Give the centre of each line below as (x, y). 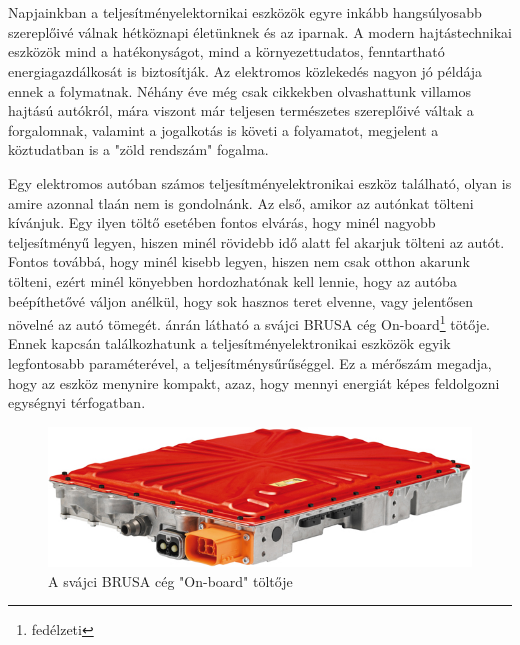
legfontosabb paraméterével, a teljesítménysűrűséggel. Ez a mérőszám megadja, (250, 362)
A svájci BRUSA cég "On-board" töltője (170, 580)
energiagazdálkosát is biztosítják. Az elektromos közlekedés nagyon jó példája (245, 70)
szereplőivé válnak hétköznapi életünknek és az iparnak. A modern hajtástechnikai (260, 31)
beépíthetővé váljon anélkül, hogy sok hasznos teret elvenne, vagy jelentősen (241, 300)
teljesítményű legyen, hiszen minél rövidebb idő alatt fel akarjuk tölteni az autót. (256, 241)
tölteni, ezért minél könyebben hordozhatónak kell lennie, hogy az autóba (232, 280)
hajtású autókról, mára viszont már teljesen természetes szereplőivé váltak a (241, 110)
